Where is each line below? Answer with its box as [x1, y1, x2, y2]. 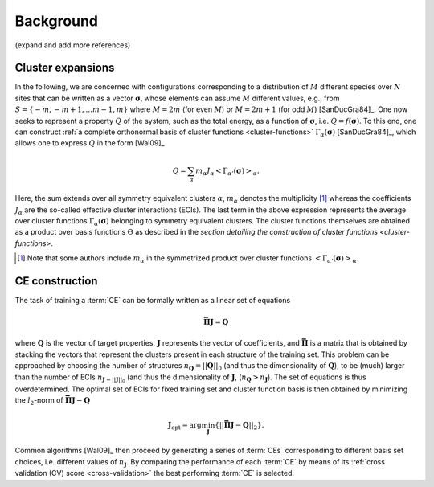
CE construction [14, 274, 98, 289]
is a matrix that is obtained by [309, 338, 407, 348]
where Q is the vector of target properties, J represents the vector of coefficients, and [14, 338, 301, 348]
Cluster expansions [14, 61, 115, 75]
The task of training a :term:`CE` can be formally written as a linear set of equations [14, 296, 291, 305]
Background [14, 12, 98, 30]
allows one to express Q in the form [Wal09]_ [14, 138, 165, 148]
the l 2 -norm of [14, 395, 63, 407]
